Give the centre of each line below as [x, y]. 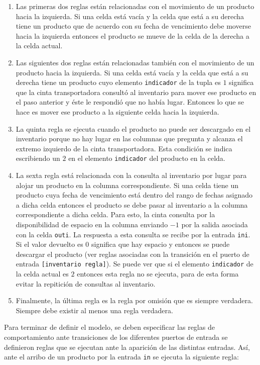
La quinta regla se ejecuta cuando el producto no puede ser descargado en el [133, 128]
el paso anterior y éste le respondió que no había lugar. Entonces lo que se [130, 102]
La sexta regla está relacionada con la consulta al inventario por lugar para [131, 175]
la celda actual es [42, 274]
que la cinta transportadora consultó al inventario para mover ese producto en [136, 92]
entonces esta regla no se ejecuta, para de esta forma [158, 274]
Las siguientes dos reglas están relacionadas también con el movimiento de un [135, 62]
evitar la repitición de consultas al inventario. [86, 283]
